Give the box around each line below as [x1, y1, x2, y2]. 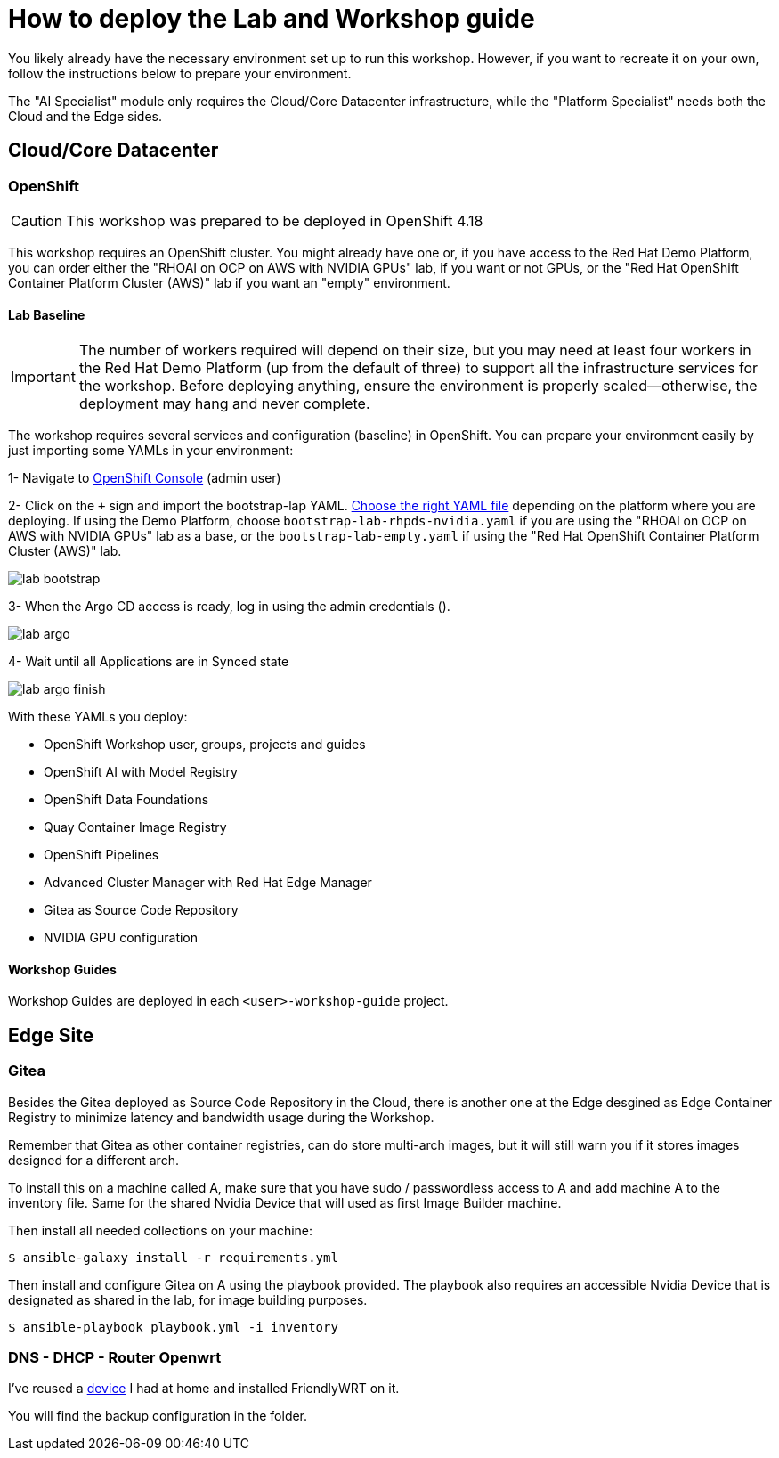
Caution [11, 211, 63, 230]
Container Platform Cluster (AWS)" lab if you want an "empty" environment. [8, 274, 450, 290]
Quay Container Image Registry [44, 819, 227, 835]
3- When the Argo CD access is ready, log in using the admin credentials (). [8, 599, 450, 615]
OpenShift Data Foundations [44, 792, 209, 808]
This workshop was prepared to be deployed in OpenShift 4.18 [66, 211, 483, 230]
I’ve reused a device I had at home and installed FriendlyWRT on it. [8, 1381, 400, 1397]
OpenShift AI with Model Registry [44, 764, 238, 780]
